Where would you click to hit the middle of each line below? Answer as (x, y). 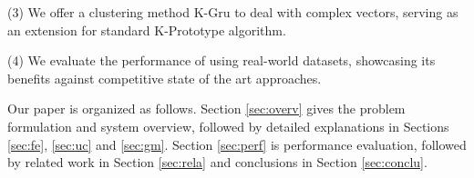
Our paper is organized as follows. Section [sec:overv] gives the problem (206, 109)
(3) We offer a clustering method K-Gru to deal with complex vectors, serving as (233, 12)
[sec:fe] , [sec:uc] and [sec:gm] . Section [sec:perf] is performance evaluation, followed (237, 144)
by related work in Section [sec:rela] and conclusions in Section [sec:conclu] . (217, 162)
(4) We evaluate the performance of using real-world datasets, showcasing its (222, 60)
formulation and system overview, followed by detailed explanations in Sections (228, 126)
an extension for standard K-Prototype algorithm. (147, 30)
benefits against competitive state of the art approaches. (165, 78)
